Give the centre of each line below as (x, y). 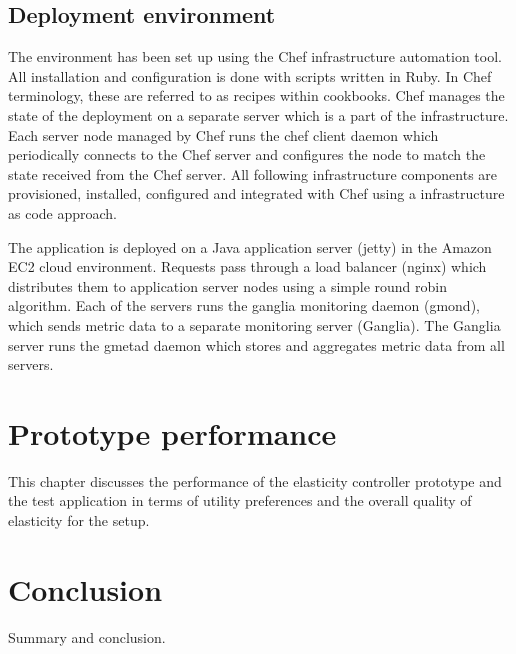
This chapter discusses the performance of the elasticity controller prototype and (255, 480)
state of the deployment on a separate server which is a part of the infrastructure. (258, 114)
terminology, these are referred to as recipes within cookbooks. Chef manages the (256, 95)
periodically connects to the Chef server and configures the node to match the (247, 154)
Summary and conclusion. (87, 636)
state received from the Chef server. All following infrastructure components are (253, 173)
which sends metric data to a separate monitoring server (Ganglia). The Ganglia (254, 324)
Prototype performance (172, 432)
